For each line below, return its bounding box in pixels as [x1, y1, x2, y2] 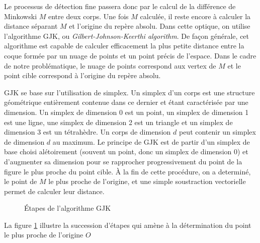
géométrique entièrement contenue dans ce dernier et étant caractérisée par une [4, 97, 248, 107]
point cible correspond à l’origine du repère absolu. [4, 70, 161, 81]
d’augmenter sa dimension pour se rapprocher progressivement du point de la [4, 156, 242, 166]
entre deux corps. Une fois [48, 11, 129, 21]
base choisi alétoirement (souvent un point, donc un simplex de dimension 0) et [4, 146, 248, 157]
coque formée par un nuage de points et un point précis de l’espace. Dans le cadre [4, 50, 256, 60]
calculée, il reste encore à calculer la [140, 11, 251, 21]
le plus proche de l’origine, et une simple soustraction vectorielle [48, 176, 246, 187]
